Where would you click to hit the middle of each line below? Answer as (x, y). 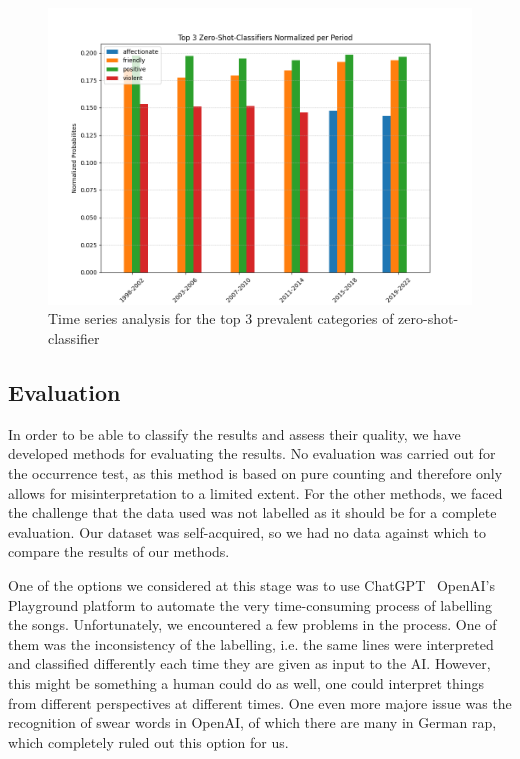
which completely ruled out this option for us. (148, 741)
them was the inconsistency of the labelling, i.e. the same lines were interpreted (251, 643)
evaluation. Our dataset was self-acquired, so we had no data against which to (247, 531)
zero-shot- (428, 318)
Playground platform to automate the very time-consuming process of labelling (250, 604)
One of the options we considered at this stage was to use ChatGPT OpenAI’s (251, 584)
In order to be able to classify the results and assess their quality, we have (234, 433)
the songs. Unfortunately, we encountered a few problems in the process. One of (252, 624)
